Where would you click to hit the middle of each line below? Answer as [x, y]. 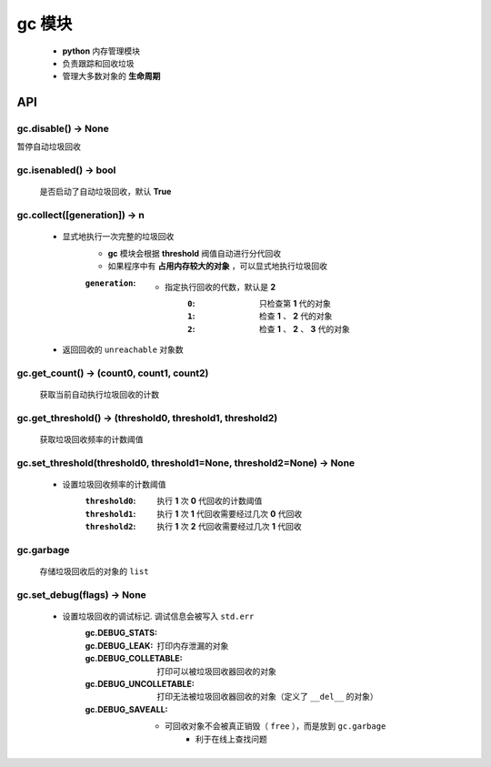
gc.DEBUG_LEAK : [119, 645]
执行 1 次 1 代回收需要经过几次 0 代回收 [230, 513]
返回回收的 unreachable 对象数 [123, 349]
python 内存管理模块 [101, 51]
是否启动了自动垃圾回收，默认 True [105, 192]
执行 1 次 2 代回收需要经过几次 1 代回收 [229, 527]
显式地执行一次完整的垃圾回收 [118, 237]
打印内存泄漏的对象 [193, 645]
